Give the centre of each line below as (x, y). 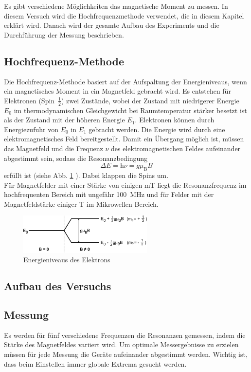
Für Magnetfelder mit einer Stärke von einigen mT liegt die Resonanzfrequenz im (125, 185)
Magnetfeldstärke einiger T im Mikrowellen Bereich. (81, 204)
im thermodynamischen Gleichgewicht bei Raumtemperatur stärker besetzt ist (130, 110)
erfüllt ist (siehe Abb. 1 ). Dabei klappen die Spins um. (86, 175)
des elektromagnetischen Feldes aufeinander (176, 148)
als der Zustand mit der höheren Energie (64, 120)
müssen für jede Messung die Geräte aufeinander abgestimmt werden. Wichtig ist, (126, 354)
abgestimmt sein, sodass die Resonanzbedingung (76, 158)
